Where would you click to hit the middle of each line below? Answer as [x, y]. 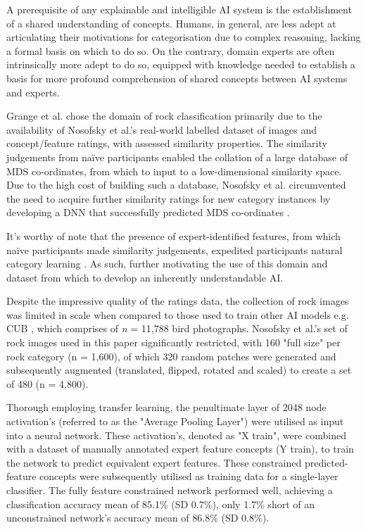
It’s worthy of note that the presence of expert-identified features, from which [173, 235]
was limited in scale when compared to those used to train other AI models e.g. [178, 314]
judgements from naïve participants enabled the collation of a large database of [177, 157]
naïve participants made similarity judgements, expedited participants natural [175, 250]
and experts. [33, 92]
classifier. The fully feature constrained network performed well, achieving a [170, 490]
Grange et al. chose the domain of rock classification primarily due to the [164, 116]
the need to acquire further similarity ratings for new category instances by [169, 198]
